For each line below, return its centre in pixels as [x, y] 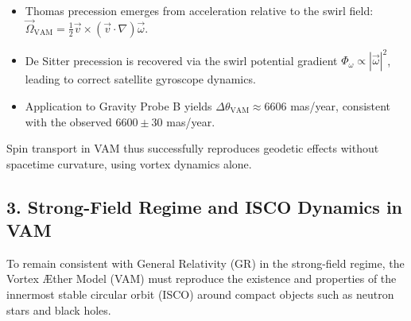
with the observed [68, 121]
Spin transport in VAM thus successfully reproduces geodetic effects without [193, 148]
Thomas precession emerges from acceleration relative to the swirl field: [199, 10]
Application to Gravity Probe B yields [118, 105]
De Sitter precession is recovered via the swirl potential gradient [181, 60]
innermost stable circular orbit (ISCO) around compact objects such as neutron [200, 294]
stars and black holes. [59, 309]
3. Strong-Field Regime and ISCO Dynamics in [205, 206]
